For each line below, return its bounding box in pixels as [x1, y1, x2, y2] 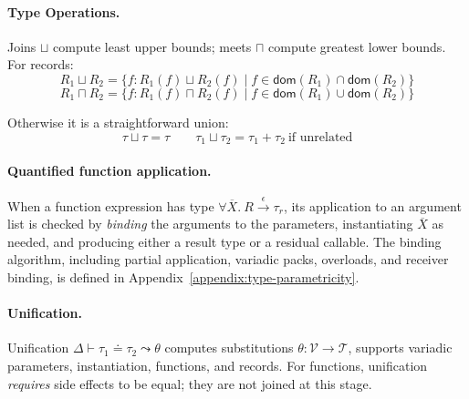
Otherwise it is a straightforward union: [7, 112, 229, 131]
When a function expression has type [7, 196, 214, 215]
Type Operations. [7, 2, 120, 21]
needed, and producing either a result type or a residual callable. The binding [7, 231, 442, 251]
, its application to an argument [283, 196, 462, 215]
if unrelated [287, 130, 353, 144]
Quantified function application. [7, 160, 212, 179]
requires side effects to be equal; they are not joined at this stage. [7, 373, 372, 393]
